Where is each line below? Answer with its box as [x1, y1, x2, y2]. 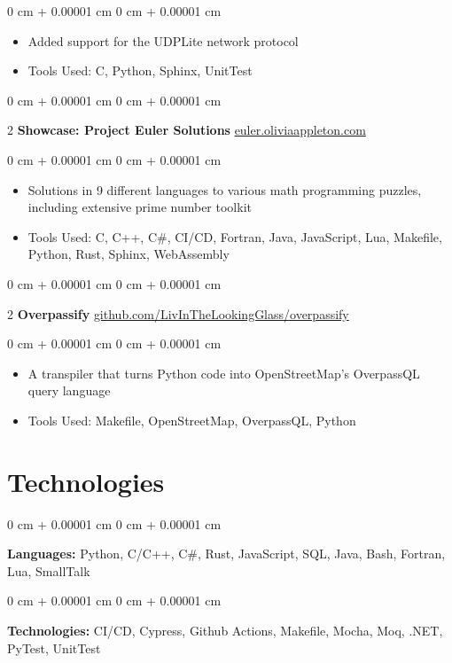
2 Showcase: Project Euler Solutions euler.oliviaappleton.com [7, 121, 366, 139]
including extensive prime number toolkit [27, 198, 252, 216]
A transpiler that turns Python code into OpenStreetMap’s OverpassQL [27, 363, 420, 382]
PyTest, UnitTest [7, 638, 101, 657]
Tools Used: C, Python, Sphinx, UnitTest [27, 61, 253, 80]
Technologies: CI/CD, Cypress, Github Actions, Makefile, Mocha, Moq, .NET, [7, 621, 443, 639]
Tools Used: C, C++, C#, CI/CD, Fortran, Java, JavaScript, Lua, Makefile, [27, 227, 442, 246]
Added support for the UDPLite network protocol [27, 31, 299, 50]
